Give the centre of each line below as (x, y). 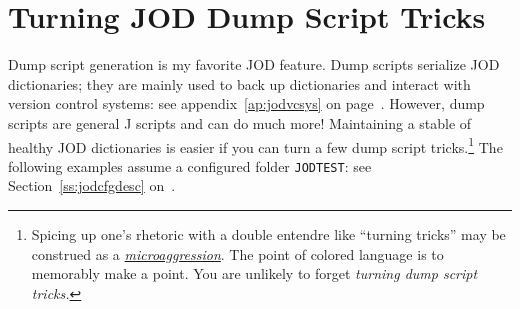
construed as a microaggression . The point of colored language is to (237, 253)
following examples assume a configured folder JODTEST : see (190, 165)
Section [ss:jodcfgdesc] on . (92, 185)
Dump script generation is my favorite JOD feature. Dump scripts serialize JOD (254, 64)
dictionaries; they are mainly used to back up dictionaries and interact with (239, 83)
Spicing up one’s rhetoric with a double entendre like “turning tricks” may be (268, 234)
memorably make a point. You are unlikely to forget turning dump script (254, 273)
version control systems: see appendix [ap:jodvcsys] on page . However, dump (246, 103)
